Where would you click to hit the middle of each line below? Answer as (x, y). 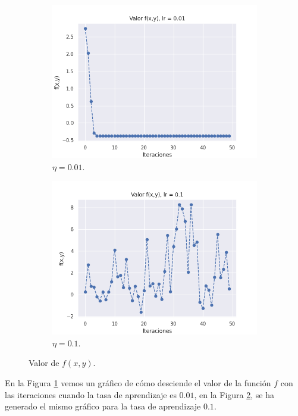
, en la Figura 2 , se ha (234, 394)
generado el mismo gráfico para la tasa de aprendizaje (103, 406)
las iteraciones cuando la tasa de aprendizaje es (91, 394)
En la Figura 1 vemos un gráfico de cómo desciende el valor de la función (138, 382)
